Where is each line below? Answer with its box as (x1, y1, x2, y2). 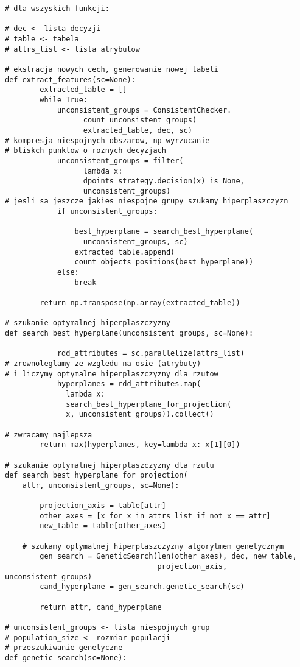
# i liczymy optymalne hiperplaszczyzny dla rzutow (5, 369, 218, 378)
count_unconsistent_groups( (83, 116, 197, 125)
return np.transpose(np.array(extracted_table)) (40, 298, 240, 308)
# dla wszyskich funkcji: (5, 4, 110, 13)
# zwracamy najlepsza (5, 430, 92, 439)
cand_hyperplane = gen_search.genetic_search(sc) (40, 582, 245, 591)
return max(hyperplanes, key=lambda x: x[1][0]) (40, 440, 240, 450)
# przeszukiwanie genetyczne (5, 643, 123, 652)
